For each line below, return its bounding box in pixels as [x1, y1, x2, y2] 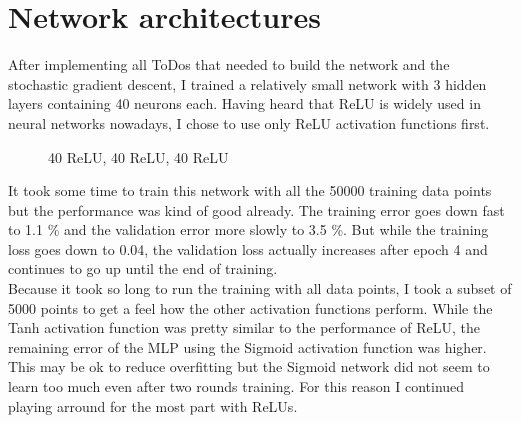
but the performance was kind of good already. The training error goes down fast [8, 199, 505, 220]
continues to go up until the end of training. [8, 258, 278, 279]
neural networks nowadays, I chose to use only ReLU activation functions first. [8, 112, 490, 133]
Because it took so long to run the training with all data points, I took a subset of [8, 278, 512, 299]
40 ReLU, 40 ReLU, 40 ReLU [48, 146, 229, 167]
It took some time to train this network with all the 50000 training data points [8, 180, 492, 201]
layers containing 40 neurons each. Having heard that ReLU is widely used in [8, 93, 481, 114]
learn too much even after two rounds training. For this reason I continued [8, 376, 465, 397]
